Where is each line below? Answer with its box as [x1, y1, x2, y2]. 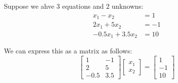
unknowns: [112, 1, 143, 11]
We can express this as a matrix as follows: [4, 46, 132, 56]
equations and [62, 1, 104, 11]
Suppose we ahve [4, 1, 55, 11]
